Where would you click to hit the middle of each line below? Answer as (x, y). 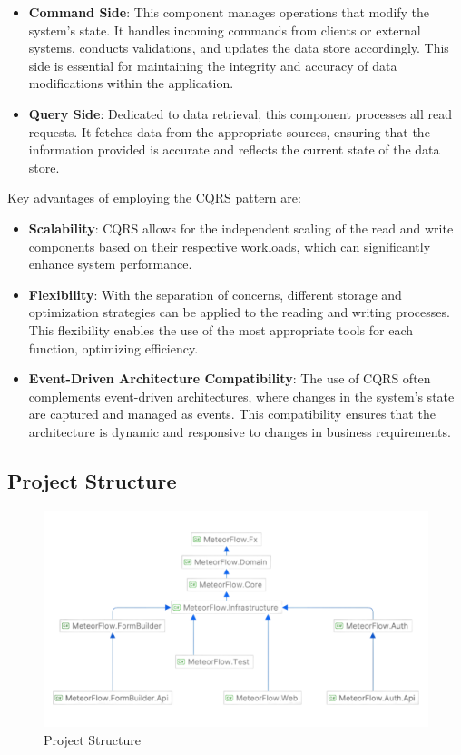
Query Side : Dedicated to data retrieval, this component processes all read (240, 113)
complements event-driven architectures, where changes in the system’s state (241, 396)
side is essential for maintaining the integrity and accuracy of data (213, 65)
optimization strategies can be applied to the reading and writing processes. (239, 312)
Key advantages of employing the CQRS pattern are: (154, 198)
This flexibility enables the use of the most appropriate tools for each (221, 329)
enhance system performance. (110, 264)
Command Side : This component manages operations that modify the (229, 12)
